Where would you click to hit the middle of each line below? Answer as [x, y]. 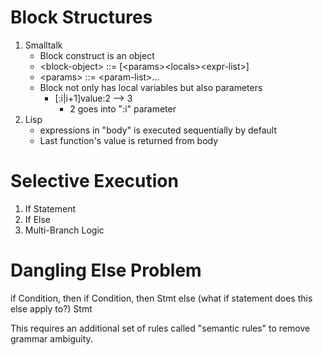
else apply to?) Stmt [51, 308]
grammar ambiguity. [51, 338]
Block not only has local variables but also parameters [151, 87]
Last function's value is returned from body [129, 140]
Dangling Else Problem [106, 270]
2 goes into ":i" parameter [123, 108]
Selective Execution [94, 181]
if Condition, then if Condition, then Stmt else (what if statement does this [161, 298]
